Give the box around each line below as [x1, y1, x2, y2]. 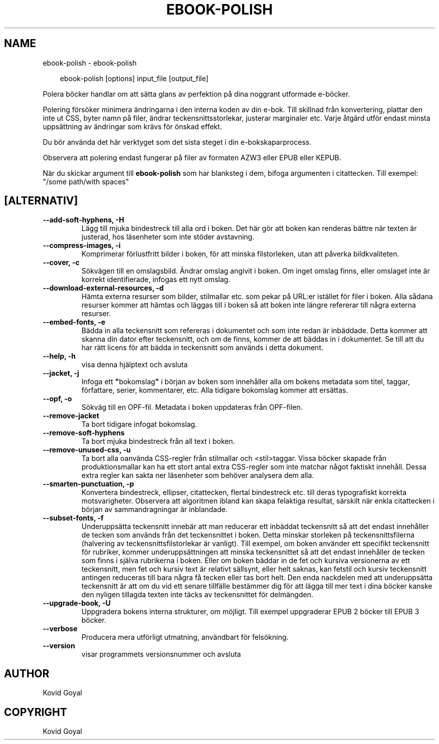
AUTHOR [4, 667, 50, 680]
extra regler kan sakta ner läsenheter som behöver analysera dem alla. [81, 471, 314, 480]
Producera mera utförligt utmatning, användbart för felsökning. [81, 633, 289, 642]
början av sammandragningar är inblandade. [81, 505, 228, 514]
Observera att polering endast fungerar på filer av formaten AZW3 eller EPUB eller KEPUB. [43, 153, 341, 162]
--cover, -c [43, 258, 80, 267]
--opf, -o [43, 394, 72, 403]
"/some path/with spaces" [43, 177, 129, 186]
